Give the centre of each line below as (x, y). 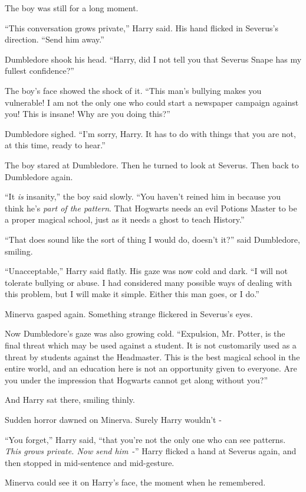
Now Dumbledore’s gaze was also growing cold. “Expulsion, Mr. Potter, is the (145, 333)
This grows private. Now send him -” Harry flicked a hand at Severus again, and (151, 451)
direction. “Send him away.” (55, 39)
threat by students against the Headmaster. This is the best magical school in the (152, 356)
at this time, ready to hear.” (55, 145)
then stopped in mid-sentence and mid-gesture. (90, 462)
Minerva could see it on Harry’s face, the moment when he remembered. (135, 482)
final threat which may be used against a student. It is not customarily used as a (151, 345)
